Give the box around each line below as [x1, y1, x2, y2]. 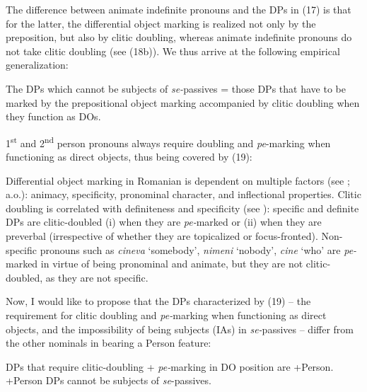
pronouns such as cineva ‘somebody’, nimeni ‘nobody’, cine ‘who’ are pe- [40, 242, 357, 257]
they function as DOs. [6, 109, 101, 124]
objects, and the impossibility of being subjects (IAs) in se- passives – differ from [6, 321, 354, 336]
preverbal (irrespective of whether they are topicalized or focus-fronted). [6, 228, 318, 243]
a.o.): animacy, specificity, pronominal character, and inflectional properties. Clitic [6, 187, 361, 202]
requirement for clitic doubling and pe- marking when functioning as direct [6, 307, 327, 322]
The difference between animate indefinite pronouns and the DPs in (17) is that [6, 2, 351, 16]
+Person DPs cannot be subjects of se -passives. [6, 373, 211, 388]
